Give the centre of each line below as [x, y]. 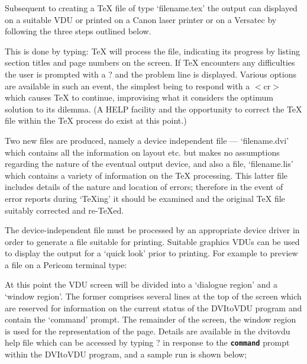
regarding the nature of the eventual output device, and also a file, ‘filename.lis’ [149, 164]
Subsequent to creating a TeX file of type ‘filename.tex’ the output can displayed [151, 8]
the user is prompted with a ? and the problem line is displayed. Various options [151, 74]
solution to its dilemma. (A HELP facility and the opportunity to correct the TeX [153, 109]
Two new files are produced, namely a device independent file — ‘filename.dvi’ [147, 140]
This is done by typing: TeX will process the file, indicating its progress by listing [152, 51]
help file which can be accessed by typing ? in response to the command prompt [147, 342]
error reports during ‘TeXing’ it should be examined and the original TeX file [145, 198]
